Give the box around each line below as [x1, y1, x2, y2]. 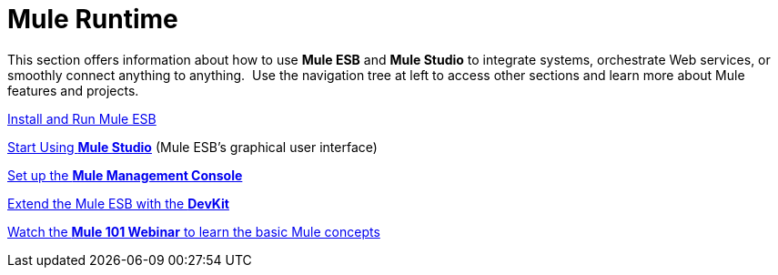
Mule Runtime [7, 4, 178, 35]
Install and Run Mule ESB [7, 110, 157, 127]
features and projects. [7, 82, 139, 98]
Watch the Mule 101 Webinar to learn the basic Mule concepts [7, 223, 380, 239]
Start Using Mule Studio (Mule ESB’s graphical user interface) [7, 138, 378, 155]
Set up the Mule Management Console [7, 167, 243, 183]
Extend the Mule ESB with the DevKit [7, 195, 229, 211]
